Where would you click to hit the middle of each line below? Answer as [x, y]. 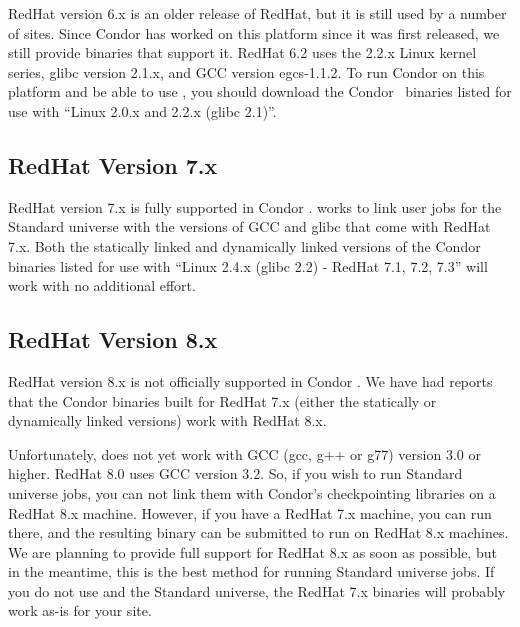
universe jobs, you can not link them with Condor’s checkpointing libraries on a [252, 492]
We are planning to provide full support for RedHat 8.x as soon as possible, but [252, 551]
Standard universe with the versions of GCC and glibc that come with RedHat [249, 226]
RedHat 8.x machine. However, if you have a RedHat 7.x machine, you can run [250, 512]
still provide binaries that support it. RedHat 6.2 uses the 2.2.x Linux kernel [242, 52]
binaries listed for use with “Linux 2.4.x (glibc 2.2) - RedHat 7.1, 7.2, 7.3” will [248, 265]
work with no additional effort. [102, 285]
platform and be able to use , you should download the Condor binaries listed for [260, 91]
